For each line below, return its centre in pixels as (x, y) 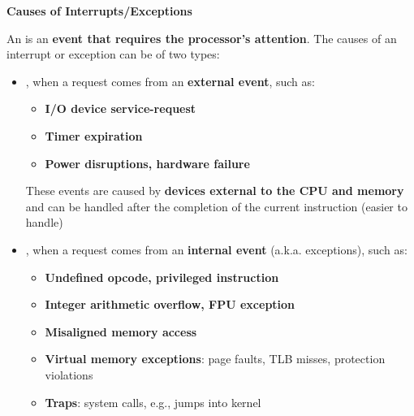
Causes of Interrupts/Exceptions (99, 11)
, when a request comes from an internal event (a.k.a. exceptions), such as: (216, 249)
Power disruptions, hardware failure (147, 163)
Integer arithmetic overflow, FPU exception (170, 304)
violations (69, 374)
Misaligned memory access (121, 331)
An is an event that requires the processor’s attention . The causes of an (202, 38)
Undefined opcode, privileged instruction (162, 277)
